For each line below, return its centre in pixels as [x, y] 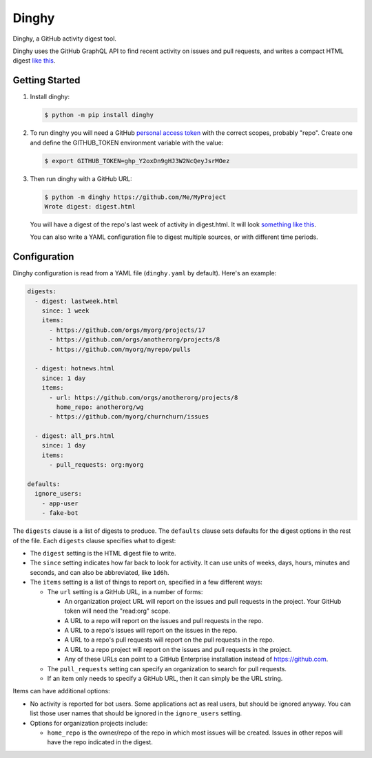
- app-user [60, 503]
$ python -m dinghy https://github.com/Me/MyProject [135, 197]
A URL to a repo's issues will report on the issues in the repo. [151, 631]
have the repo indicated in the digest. [100, 742]
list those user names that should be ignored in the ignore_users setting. [136, 713]
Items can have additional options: [61, 691]
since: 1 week [65, 310]
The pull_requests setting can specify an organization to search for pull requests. [167, 668]
